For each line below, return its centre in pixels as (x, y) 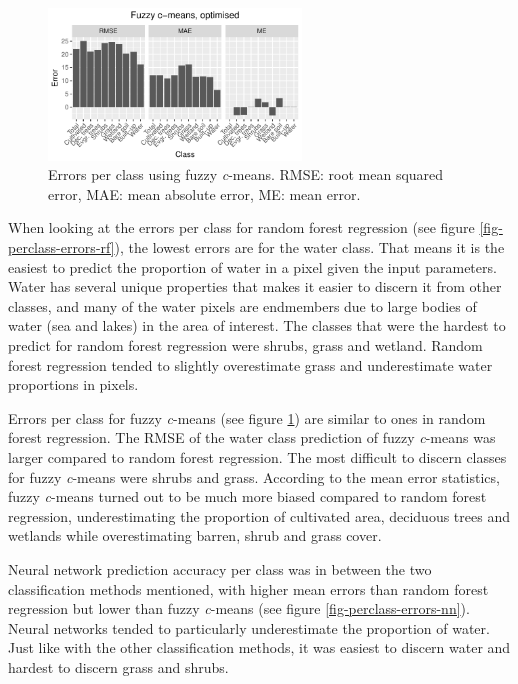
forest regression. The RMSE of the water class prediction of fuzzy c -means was (252, 437)
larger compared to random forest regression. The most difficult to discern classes (257, 456)
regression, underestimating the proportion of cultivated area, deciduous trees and (259, 515)
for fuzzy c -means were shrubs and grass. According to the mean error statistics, (254, 476)
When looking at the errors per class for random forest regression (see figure (241, 227)
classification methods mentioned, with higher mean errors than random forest (248, 588)
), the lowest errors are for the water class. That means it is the (309, 247)
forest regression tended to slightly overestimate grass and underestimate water (250, 364)
